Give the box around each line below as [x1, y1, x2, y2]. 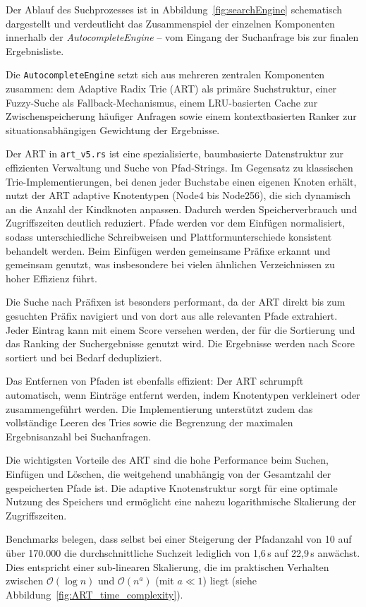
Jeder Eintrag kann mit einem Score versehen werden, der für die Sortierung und [6, 322, 355, 337]
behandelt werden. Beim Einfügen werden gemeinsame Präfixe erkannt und [6, 243, 331, 258]
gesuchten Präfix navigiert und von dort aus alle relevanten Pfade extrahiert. [6, 308, 338, 323]
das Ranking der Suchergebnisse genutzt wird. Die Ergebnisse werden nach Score [6, 336, 355, 351]
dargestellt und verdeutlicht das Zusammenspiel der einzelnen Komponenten [6, 16, 335, 30]
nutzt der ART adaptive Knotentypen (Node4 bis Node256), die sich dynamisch [6, 188, 350, 203]
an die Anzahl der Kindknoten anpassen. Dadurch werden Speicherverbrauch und [6, 201, 358, 216]
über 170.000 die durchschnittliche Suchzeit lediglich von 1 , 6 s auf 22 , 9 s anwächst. [6, 545, 360, 560]
